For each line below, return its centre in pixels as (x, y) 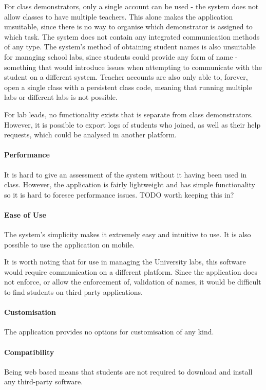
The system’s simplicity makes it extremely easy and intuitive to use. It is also (128, 234)
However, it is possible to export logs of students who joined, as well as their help (132, 124)
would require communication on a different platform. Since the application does (131, 271)
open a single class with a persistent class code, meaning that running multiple (128, 87)
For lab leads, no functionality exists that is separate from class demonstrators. (129, 114)
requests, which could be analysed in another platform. (90, 135)
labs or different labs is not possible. (61, 97)
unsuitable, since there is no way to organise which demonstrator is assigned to (128, 26)
